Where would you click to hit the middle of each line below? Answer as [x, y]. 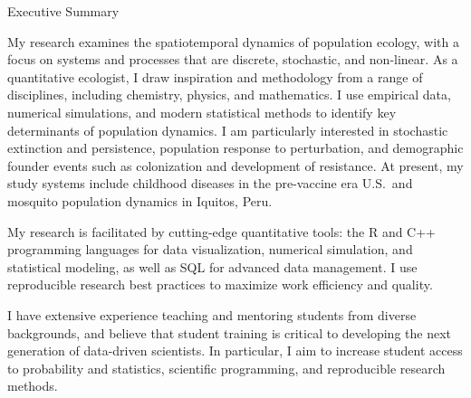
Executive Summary [63, 11]
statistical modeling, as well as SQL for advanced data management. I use [212, 266]
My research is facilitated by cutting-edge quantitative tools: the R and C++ [222, 231]
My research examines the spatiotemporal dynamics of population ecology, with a [233, 41]
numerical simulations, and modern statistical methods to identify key [202, 112]
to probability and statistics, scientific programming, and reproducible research [226, 368]
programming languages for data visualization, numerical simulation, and [210, 249]
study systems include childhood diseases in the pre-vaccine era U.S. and [210, 183]
